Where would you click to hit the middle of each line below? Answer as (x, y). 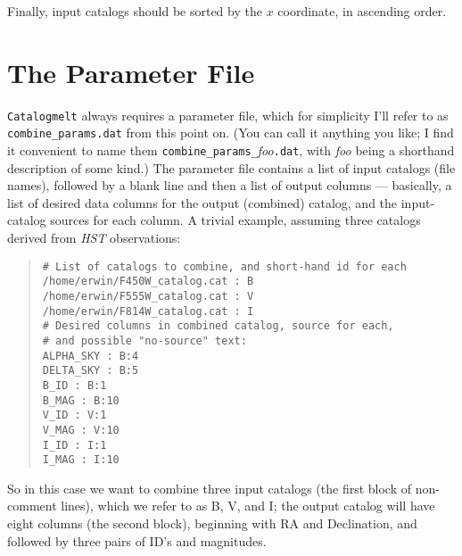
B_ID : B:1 (74, 385)
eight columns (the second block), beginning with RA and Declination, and (212, 523)
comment (32, 506)
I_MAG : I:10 (81, 460)
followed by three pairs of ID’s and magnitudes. (137, 540)
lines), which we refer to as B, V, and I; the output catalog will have (248, 506)
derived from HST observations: (94, 238)
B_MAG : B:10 (81, 400)
